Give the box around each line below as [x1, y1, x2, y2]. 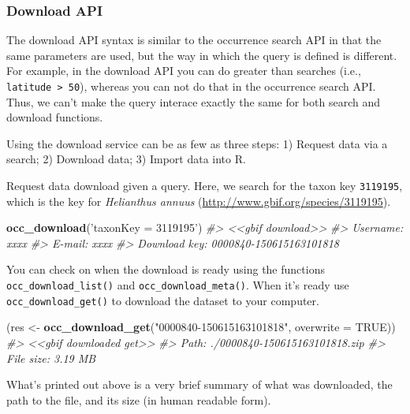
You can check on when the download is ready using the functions [6, 261, 325, 278]
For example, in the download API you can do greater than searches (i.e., [6, 62, 361, 79]
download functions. [6, 109, 103, 125]
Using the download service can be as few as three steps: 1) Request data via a [6, 135, 388, 151]
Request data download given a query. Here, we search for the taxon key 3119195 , [6, 177, 403, 194]
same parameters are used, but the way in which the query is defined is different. [6, 47, 397, 63]
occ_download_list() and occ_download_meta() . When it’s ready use [6, 277, 349, 293]
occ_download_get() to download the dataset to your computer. [6, 292, 319, 308]
